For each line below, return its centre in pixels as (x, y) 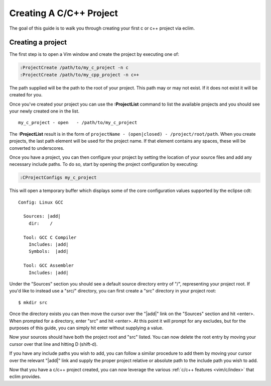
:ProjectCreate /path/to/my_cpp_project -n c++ (79, 75)
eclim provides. (25, 376)
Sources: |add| (42, 216)
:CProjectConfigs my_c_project (58, 178)
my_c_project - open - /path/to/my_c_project (78, 123)
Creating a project (38, 42)
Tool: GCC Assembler (49, 266)
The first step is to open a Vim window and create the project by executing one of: (94, 54)
